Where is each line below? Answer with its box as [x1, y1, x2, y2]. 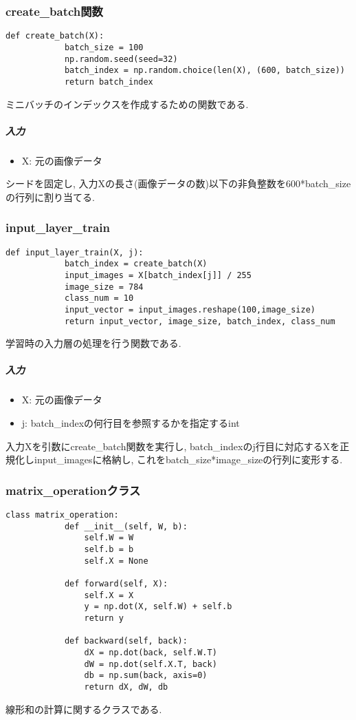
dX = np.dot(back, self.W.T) [84, 647, 217, 657]
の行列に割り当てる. [5, 189, 95, 204]
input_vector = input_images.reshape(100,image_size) [64, 304, 316, 315]
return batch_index [64, 76, 153, 87]
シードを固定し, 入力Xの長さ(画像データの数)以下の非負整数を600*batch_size [5, 176, 351, 191]
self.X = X [84, 590, 134, 600]
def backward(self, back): [64, 636, 188, 646]
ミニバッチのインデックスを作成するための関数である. [5, 96, 249, 111]
